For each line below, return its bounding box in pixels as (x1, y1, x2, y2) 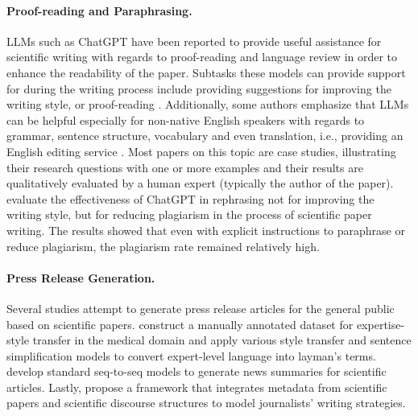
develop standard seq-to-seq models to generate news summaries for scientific (6, 363, 387, 380)
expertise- (356, 315, 405, 332)
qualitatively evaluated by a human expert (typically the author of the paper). (6, 175, 394, 192)
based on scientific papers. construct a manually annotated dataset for (6, 315, 354, 332)
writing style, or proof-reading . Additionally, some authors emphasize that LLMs (6, 96, 409, 113)
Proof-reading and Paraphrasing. (6, 2, 192, 19)
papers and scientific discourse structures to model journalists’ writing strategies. (6, 394, 406, 411)
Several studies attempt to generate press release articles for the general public (6, 299, 395, 316)
